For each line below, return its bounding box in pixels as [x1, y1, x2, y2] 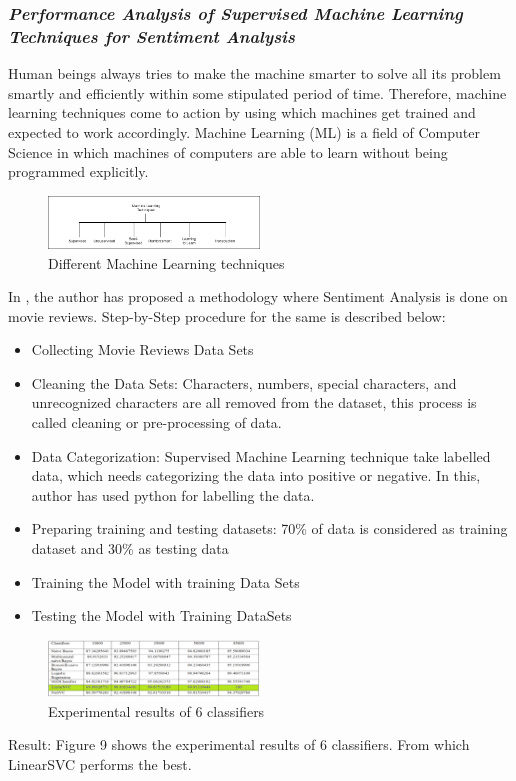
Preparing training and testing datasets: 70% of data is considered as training [31, 518, 508, 539]
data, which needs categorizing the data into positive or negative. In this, [31, 465, 481, 486]
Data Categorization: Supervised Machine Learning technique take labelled [31, 445, 491, 466]
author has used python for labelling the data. [31, 484, 315, 505]
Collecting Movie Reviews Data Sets [31, 339, 254, 360]
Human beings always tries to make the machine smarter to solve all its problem [8, 63, 501, 84]
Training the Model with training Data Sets [31, 571, 300, 592]
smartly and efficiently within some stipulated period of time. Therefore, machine [8, 82, 507, 103]
